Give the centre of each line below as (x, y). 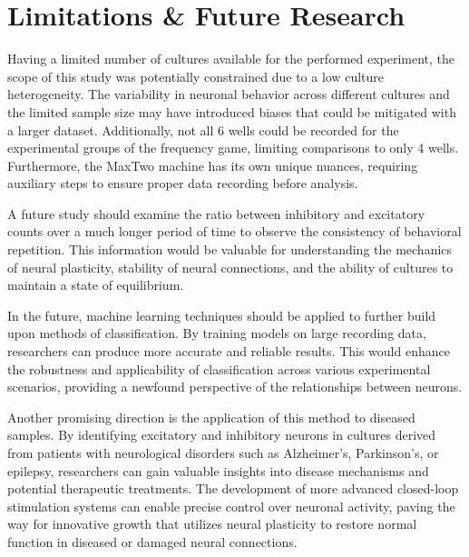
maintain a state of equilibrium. (96, 285)
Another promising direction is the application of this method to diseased (211, 417)
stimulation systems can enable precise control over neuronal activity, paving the (231, 506)
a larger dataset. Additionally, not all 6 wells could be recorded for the (203, 129)
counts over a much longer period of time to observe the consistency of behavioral (234, 231)
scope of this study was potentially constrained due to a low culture (196, 76)
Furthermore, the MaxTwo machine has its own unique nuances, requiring (213, 165)
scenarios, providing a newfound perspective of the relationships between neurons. (235, 387)
